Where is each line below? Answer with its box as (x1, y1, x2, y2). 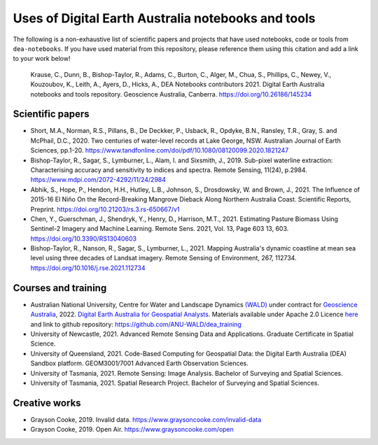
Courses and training (13, 282, 107, 294)
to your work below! (13, 55, 71, 63)
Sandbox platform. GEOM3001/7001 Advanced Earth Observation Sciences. (30, 359, 248, 367)
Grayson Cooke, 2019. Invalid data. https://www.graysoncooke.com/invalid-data (30, 415, 262, 423)
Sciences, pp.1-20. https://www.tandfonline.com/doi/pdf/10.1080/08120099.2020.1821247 (30, 146, 289, 155)
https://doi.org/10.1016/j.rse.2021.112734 (30, 263, 146, 272)
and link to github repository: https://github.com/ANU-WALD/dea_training (30, 320, 241, 328)
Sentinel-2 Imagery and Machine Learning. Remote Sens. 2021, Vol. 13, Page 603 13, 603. (30, 225, 289, 233)
